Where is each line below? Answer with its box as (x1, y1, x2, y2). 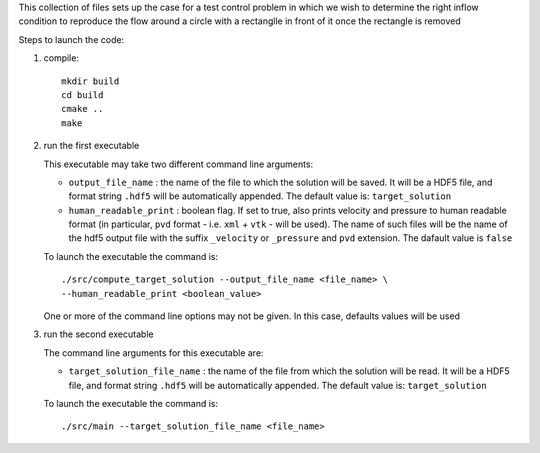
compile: (43, 52, 80, 64)
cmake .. (61, 103, 104, 115)
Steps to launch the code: (18, 33, 125, 45)
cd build (61, 89, 104, 100)
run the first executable (43, 140, 140, 152)
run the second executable (43, 328, 154, 340)
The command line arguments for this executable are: (43, 346, 264, 359)
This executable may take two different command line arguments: (43, 158, 314, 170)
